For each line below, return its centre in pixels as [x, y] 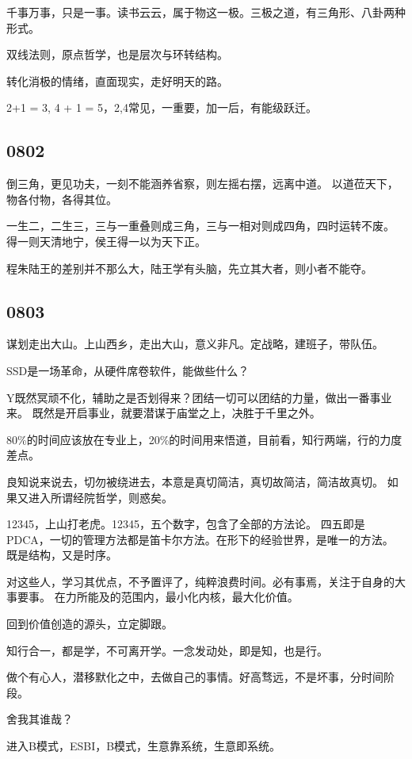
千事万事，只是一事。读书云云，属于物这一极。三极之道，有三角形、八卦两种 [206, 12]
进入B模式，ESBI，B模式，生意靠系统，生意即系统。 [144, 746]
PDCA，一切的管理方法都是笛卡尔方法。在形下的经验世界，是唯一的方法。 [200, 539]
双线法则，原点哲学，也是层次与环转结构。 [117, 54]
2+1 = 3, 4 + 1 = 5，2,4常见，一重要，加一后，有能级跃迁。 [162, 107]
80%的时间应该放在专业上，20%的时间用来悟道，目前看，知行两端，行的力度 [204, 439]
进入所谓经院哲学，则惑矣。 [100, 497]
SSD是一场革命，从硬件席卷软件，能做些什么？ [128, 370]
